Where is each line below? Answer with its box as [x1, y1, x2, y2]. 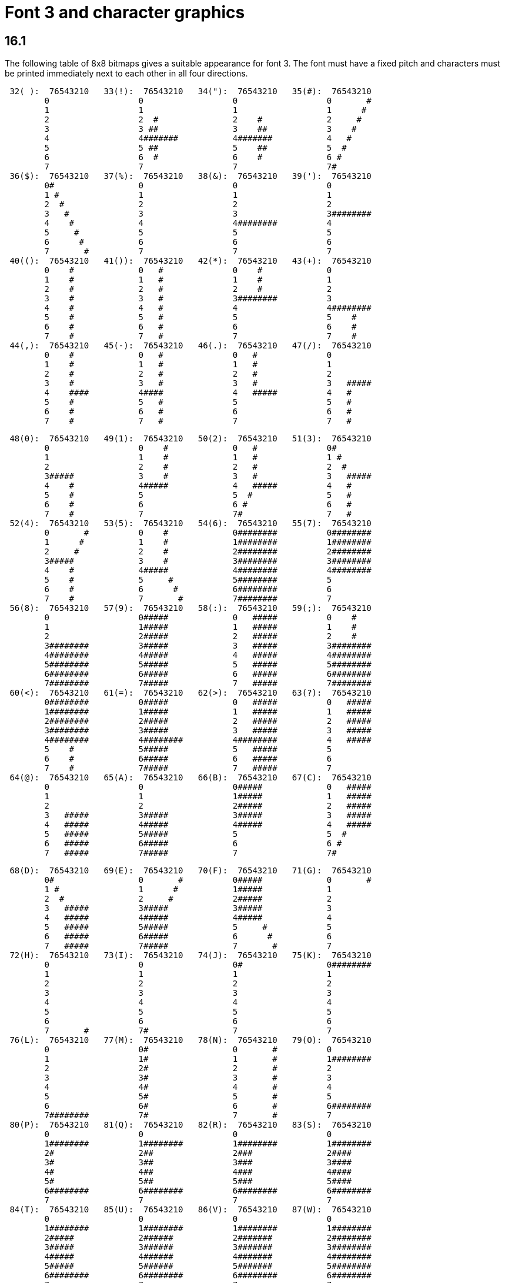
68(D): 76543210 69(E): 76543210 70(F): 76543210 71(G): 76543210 [9, 866, 372, 876]
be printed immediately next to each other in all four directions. [5, 68, 248, 79]
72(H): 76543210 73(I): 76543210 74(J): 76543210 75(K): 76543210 [9, 950, 372, 960]
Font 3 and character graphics [5, 2, 245, 22]
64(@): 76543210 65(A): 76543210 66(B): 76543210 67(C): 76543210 [9, 773, 372, 783]
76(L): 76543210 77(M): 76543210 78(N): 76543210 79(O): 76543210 [9, 1035, 372, 1045]
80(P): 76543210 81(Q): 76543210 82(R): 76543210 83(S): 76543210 [9, 1120, 372, 1130]
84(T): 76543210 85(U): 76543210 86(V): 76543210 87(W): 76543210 [9, 1205, 372, 1215]
